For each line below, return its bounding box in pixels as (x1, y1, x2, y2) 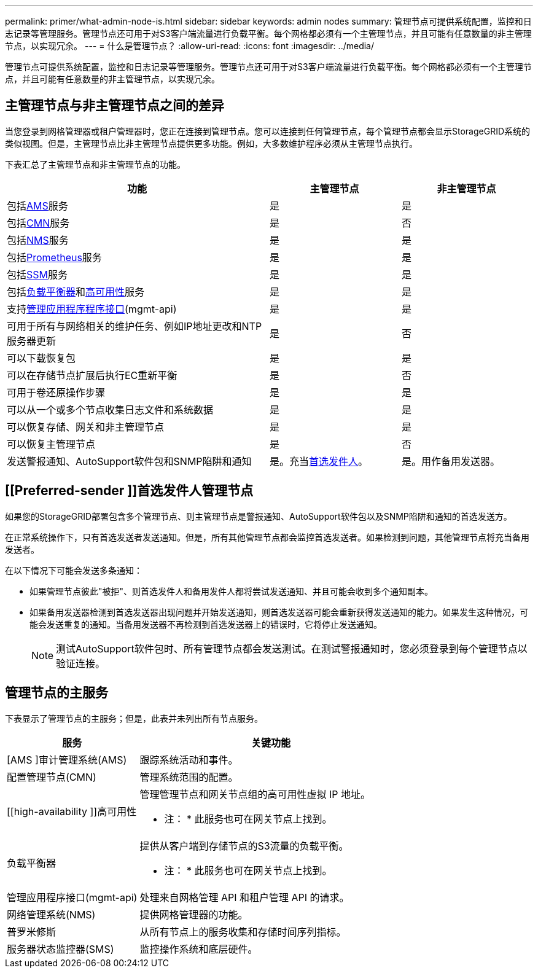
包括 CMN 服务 (7, 216, 70, 229)
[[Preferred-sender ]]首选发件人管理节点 (5, 483, 254, 499)
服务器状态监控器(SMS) (7, 942, 114, 955)
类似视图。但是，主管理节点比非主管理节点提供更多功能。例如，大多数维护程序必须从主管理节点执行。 (5, 138, 418, 149)
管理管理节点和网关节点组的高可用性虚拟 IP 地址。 (139, 787, 370, 800)
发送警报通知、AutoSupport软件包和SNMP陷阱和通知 (7, 455, 252, 467)
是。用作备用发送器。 (402, 455, 501, 467)
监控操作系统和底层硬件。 (139, 942, 258, 955)
